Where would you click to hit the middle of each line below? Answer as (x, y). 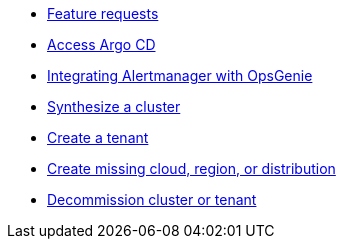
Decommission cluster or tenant (152, 199)
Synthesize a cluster (114, 106)
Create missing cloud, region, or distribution (191, 168)
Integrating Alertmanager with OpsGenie (180, 75)
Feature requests (103, 13)
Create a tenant (98, 137)
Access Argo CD (101, 44)
